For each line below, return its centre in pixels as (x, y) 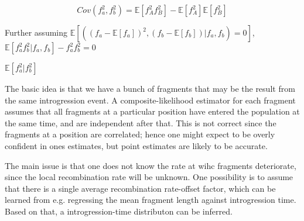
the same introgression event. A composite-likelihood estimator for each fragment (150, 100)
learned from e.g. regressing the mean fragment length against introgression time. (151, 200)
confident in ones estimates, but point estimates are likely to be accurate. (136, 145)
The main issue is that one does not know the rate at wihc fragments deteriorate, (151, 165)
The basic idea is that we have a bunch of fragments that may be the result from (150, 88)
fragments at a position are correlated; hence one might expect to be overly (140, 134)
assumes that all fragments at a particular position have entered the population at (152, 111)
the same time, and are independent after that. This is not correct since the (141, 122)
